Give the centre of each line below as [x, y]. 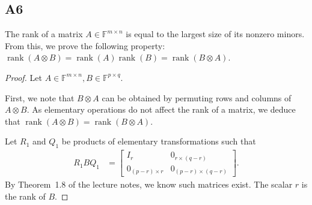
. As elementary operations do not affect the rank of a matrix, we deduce [161, 109]
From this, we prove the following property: [85, 45]
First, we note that [40, 97]
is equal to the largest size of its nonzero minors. [215, 34]
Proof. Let [23, 77]
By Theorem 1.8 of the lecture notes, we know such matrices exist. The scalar [149, 184]
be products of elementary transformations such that [159, 141]
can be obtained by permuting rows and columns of [197, 97]
